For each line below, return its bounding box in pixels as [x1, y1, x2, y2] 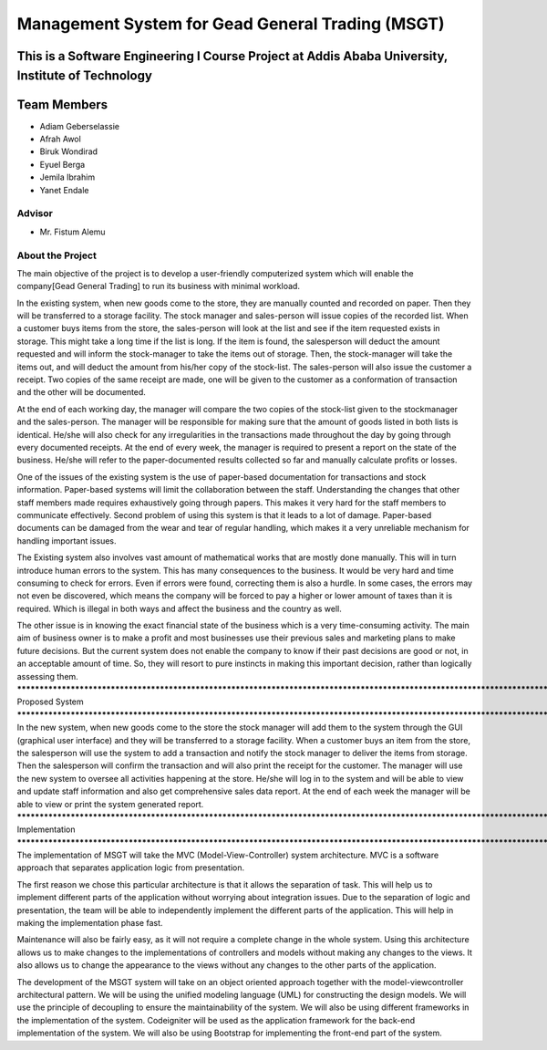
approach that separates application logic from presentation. [16, 862, 245, 873]
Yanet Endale [39, 184, 89, 195]
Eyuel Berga [39, 159, 86, 170]
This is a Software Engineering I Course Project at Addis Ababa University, [16, 48, 449, 64]
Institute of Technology [16, 68, 152, 83]
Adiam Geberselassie [39, 120, 120, 131]
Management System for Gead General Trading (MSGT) [16, 14, 445, 34]
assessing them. [16, 671, 79, 681]
